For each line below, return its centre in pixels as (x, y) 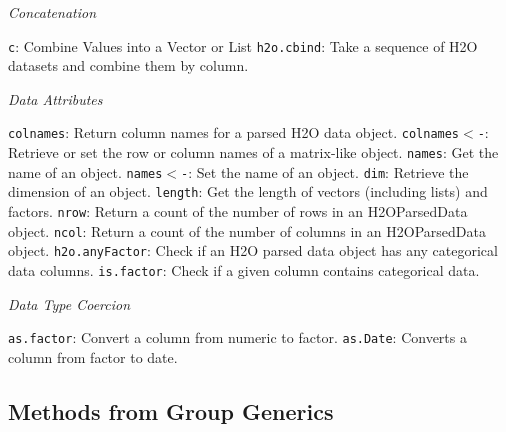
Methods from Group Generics (171, 410)
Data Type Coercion (69, 303)
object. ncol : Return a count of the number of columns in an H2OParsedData (247, 230)
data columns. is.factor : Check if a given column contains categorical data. (244, 270)
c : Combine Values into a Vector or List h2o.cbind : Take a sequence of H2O (243, 45)
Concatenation (52, 12)
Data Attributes (55, 98)
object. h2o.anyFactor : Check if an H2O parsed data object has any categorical (253, 250)
